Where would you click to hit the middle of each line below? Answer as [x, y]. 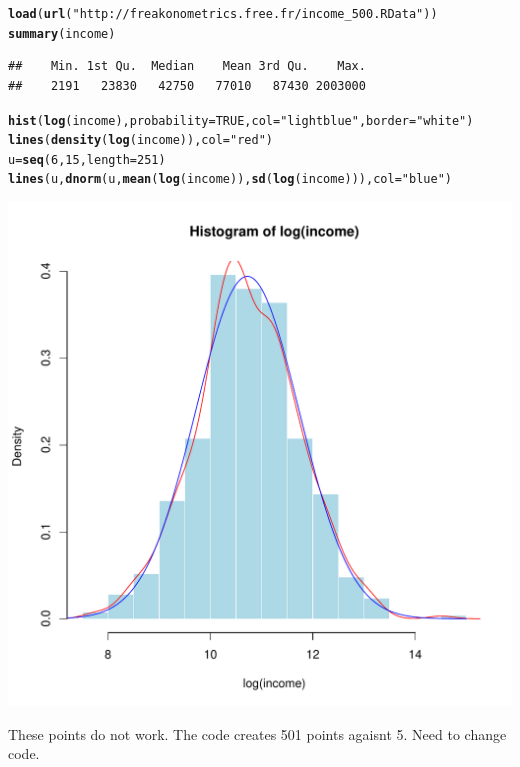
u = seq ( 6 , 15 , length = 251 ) [87, 159]
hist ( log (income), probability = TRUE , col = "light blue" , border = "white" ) [241, 120]
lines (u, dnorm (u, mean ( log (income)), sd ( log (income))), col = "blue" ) [230, 179]
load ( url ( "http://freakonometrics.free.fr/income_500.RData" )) [223, 14]
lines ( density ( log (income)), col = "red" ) [140, 140]
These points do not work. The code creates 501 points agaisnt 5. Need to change [257, 733]
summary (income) [62, 33]
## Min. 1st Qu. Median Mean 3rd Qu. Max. [187, 66]
